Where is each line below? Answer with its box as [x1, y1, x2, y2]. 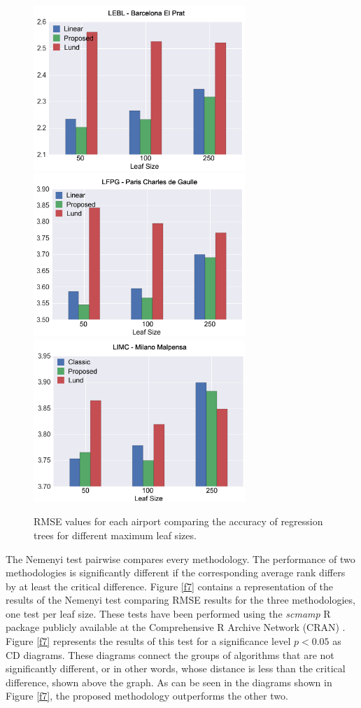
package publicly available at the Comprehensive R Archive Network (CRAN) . [6, 620, 346, 634]
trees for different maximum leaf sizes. [34, 527, 197, 542]
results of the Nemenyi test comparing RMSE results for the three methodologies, [6, 592, 355, 607]
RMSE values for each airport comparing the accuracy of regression [34, 514, 323, 529]
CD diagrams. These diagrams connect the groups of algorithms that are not [6, 647, 334, 662]
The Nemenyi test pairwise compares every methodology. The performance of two [6, 551, 355, 566]
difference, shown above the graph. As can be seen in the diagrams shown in [6, 674, 332, 689]
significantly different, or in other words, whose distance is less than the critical [6, 661, 346, 676]
